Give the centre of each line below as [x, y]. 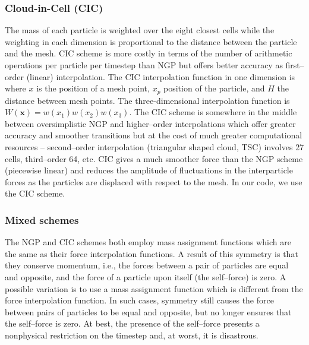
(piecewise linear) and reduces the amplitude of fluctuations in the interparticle [149, 170]
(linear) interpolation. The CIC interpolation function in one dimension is [161, 76]
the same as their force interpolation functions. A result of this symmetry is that [152, 253]
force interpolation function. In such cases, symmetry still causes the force [139, 300]
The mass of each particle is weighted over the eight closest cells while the [140, 30]
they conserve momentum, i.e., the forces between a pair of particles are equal [147, 265]
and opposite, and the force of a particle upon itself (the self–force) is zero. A [146, 276]
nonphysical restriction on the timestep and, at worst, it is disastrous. [132, 335]
